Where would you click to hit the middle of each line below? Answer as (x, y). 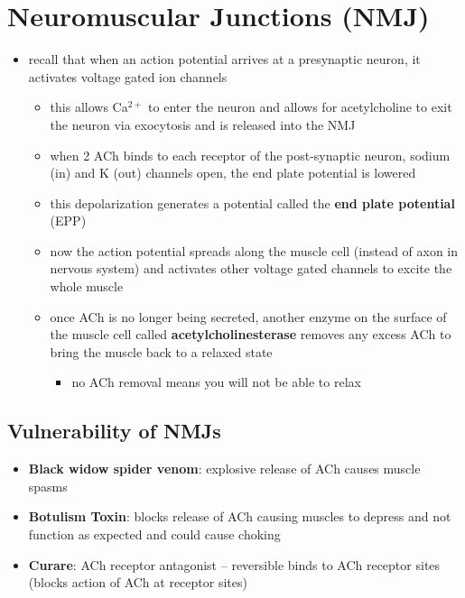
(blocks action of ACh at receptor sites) (138, 582)
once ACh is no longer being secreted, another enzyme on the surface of (248, 316)
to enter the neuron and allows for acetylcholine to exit (300, 107)
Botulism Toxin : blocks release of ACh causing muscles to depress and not (240, 516)
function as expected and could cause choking (154, 534)
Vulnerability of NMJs (114, 431)
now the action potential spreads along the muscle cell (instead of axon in (254, 250)
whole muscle (87, 286)
